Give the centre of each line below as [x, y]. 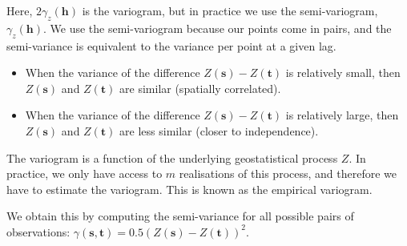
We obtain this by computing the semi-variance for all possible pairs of [180, 216]
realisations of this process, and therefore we [288, 173]
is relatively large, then [342, 115]
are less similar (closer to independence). [219, 130]
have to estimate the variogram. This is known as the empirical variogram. [189, 189]
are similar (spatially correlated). [200, 88]
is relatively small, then [343, 73]
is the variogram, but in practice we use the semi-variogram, [230, 10]
